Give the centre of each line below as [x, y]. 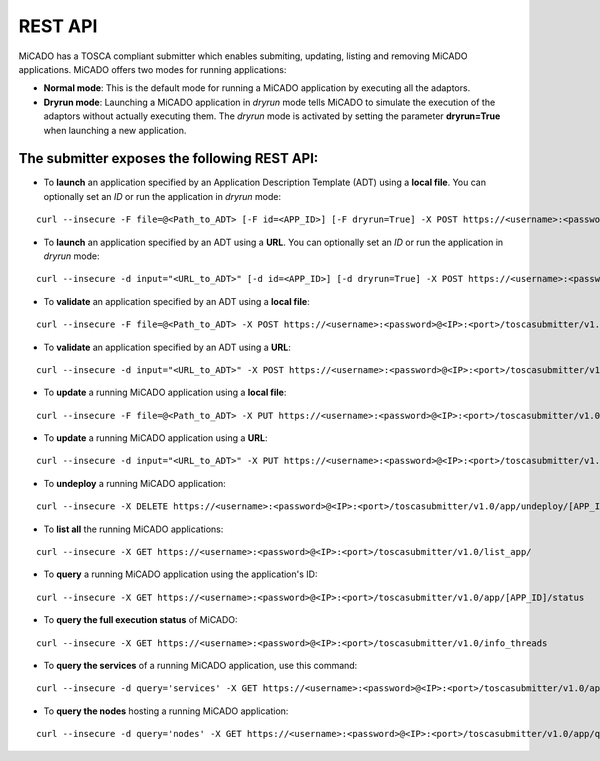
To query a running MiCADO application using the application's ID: [180, 574]
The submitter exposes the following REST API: [168, 158]
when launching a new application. [115, 130]
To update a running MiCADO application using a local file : [165, 392]
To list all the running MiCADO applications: [133, 529]
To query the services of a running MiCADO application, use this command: [200, 665]
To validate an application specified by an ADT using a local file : [176, 301]
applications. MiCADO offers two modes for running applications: [152, 69]
